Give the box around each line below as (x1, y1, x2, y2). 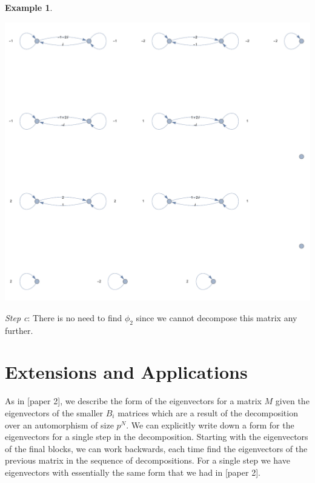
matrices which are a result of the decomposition (118, 407, 298, 419)
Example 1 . (5, 1, 53, 13)
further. (5, 324, 33, 336)
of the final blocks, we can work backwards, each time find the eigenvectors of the (5, 442, 308, 455)
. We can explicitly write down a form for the (126, 418, 294, 431)
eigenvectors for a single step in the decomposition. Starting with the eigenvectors (5, 430, 308, 443)
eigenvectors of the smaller (5, 407, 103, 419)
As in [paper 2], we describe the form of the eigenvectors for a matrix (5, 395, 262, 407)
